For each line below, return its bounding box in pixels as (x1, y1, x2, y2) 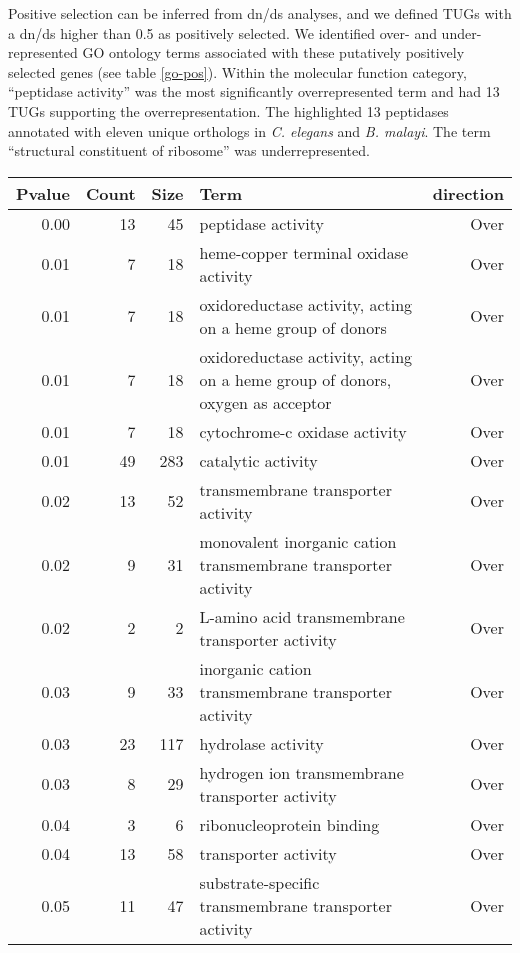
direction (432, 181, 504, 205)
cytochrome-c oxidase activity (199, 419, 407, 443)
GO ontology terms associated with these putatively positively (82, 42, 465, 63)
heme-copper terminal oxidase (199, 240, 409, 264)
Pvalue (16, 181, 70, 205)
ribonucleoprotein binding (199, 812, 380, 836)
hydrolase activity (199, 731, 324, 755)
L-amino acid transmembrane (199, 604, 405, 628)
